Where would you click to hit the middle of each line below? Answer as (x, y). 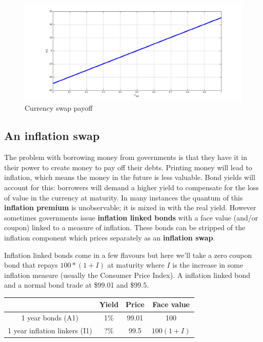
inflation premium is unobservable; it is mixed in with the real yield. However (130, 207)
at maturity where (136, 265)
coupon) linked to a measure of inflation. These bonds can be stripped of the (125, 227)
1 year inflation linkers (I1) (50, 330)
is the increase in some (208, 265)
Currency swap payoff (59, 108)
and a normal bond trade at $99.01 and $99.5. (77, 285)
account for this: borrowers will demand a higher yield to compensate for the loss (131, 187)
